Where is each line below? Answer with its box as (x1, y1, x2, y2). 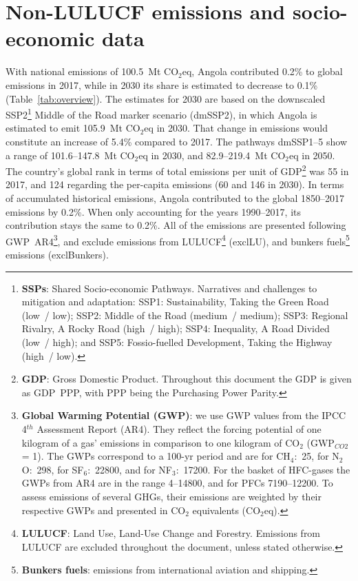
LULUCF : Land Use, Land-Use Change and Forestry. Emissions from (21, 526, 321, 540)
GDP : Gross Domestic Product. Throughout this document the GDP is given (21, 371, 352, 386)
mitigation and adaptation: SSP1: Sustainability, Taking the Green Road (21, 294, 329, 309)
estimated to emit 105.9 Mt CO (6, 121, 140, 135)
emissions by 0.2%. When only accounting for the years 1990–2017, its (6, 204, 302, 218)
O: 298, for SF (21, 462, 84, 476)
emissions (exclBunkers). (6, 247, 109, 261)
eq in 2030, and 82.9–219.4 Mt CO (138, 147, 286, 162)
